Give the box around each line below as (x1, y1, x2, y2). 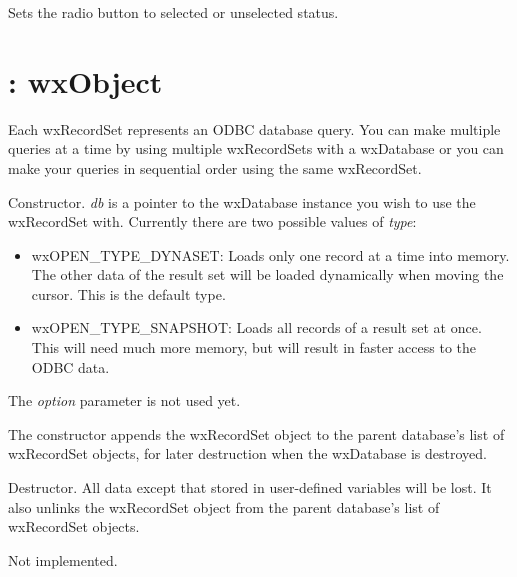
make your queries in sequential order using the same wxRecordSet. (8, 157, 422, 178)
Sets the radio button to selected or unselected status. (8, 2, 339, 22)
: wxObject (8, 60, 163, 101)
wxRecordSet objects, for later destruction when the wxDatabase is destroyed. (8, 443, 487, 464)
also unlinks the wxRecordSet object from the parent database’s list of (8, 496, 440, 517)
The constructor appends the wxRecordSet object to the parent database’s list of (8, 423, 505, 444)
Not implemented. (8, 549, 118, 570)
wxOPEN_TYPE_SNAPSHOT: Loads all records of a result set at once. (31, 317, 482, 338)
